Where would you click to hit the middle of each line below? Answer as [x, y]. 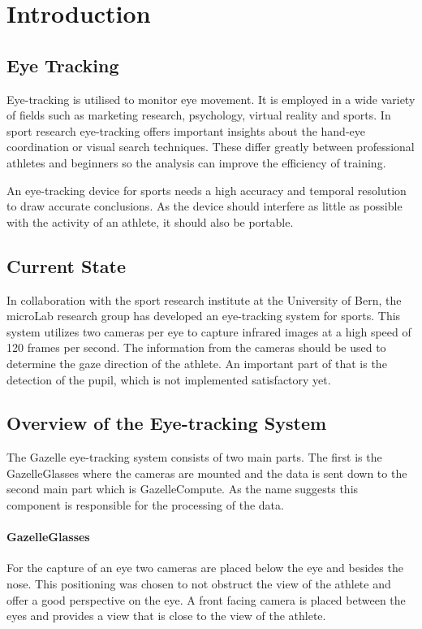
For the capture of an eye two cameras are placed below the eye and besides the [205, 568]
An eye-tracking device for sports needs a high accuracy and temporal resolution [207, 190]
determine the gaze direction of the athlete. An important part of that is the [197, 363]
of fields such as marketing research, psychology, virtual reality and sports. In [199, 115]
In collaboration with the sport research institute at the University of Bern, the [204, 299]
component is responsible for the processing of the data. [145, 505]
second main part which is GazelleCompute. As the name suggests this [183, 489]
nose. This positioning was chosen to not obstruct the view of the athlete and [199, 584]
